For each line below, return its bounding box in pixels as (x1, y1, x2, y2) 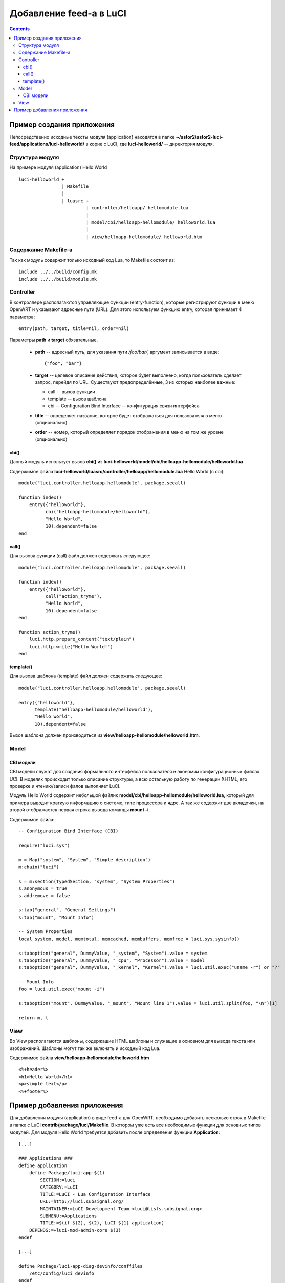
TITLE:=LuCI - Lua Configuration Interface (40, 1191, 151, 1197)
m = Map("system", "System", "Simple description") (18, 857, 151, 863)
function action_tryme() (18, 629, 81, 635)
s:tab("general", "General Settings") (18, 907, 116, 913)
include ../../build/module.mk (18, 276, 97, 282)
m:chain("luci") (18, 864, 59, 870)
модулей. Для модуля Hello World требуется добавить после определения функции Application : (9, 1129, 221, 1135)
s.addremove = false (18, 893, 70, 899)
